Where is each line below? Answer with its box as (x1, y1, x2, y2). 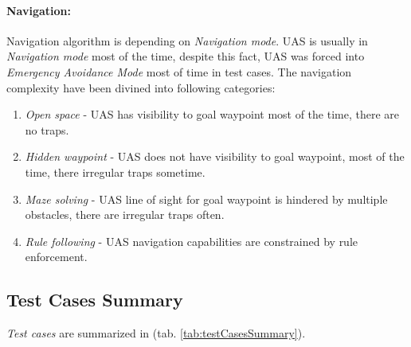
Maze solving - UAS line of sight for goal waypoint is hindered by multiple (25, 190, 388, 207)
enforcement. (25, 248, 88, 265)
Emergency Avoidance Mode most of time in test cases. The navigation (6, 63, 352, 80)
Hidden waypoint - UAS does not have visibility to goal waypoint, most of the (25, 148, 405, 165)
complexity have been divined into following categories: (6, 79, 276, 96)
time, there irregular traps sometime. (25, 163, 205, 180)
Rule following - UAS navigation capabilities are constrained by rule (25, 232, 358, 249)
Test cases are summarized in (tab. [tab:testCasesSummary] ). (6, 325, 306, 341)
